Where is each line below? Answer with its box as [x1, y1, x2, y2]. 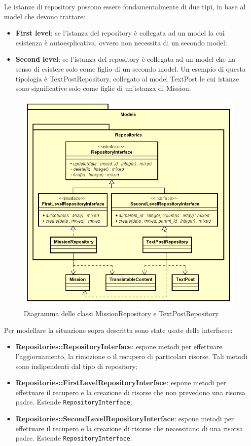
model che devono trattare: [4, 11, 85, 21]
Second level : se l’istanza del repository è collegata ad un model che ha [15, 54, 236, 64]
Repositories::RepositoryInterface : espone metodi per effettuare [15, 341, 222, 352]
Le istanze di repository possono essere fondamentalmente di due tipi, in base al [4, 1, 246, 11]
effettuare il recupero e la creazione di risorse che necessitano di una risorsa [15, 423, 243, 433]
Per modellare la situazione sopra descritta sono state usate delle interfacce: [4, 324, 233, 335]
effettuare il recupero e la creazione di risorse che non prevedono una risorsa [15, 387, 246, 397]
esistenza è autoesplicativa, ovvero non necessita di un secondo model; [15, 37, 227, 47]
